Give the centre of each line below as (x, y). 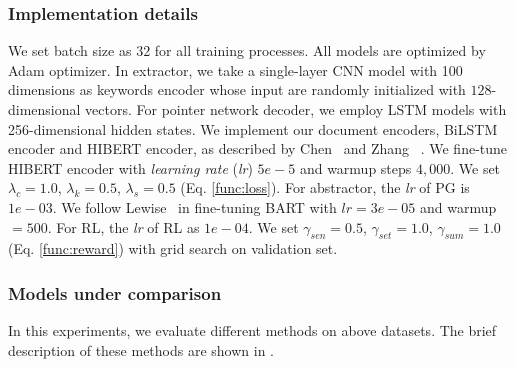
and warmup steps (355, 167)
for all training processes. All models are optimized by (320, 50)
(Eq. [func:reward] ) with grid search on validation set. (173, 248)
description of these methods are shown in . (141, 349)
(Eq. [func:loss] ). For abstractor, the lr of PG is (325, 187)
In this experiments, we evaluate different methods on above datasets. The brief (252, 330)
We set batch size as (70, 50)
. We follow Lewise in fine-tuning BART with (194, 206)
